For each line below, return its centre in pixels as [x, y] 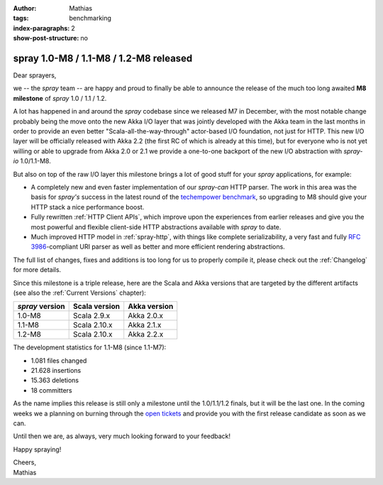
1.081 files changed [59, 360]
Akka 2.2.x [146, 334]
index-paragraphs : [41, 28]
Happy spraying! [37, 449]
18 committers [51, 390]
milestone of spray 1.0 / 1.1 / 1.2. [60, 98]
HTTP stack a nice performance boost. [88, 207]
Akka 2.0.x [145, 316]
